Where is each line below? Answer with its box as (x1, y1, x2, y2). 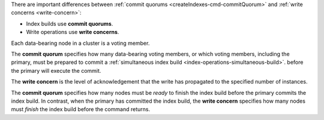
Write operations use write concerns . (26, 29, 119, 36)
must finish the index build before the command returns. (11, 106, 150, 113)
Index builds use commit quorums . (26, 20, 113, 27)
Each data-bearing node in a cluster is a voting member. (11, 39, 150, 47)
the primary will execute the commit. (11, 67, 101, 74)
